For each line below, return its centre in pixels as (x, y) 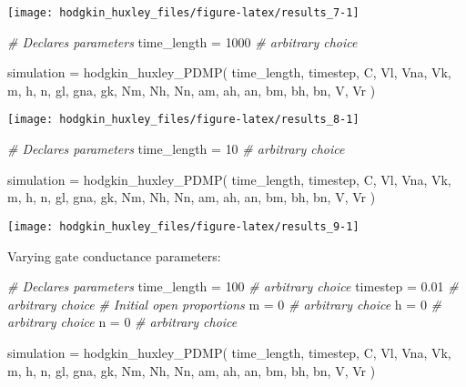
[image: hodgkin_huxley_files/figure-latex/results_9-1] (183, 226)
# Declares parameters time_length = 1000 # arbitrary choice (182, 41)
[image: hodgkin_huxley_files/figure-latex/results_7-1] (183, 13)
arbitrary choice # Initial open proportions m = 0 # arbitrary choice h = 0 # (225, 304)
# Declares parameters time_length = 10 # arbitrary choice (176, 149)
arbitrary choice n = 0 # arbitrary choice (122, 322)
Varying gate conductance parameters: (114, 255)
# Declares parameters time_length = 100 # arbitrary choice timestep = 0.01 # (233, 286)
